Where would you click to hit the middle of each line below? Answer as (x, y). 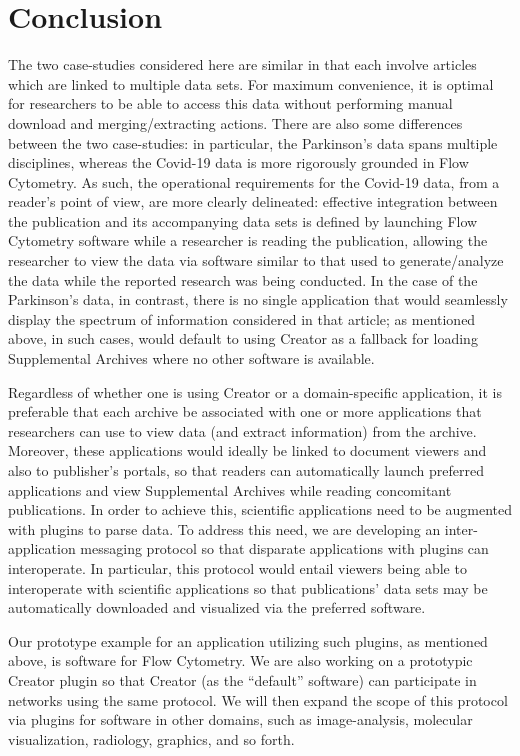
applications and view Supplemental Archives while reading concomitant (230, 489)
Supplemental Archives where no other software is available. (191, 358)
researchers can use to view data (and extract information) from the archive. (242, 430)
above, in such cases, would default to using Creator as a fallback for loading (243, 338)
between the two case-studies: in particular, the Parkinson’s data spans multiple (253, 142)
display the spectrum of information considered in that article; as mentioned (242, 318)
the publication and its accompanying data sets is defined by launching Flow (243, 220)
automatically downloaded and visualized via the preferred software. (217, 607)
